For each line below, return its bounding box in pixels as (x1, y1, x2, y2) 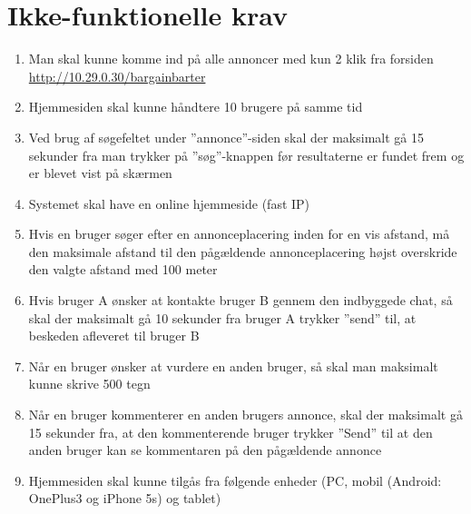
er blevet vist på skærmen (28, 163, 172, 183)
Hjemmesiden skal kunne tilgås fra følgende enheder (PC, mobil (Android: (28, 470, 442, 489)
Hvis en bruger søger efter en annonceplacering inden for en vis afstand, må (28, 224, 450, 243)
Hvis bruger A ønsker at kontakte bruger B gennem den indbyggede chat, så (28, 291, 453, 310)
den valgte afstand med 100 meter (28, 260, 218, 279)
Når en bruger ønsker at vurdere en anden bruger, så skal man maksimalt (28, 356, 438, 375)
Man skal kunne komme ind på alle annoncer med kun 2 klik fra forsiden (28, 49, 434, 68)
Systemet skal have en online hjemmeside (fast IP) (28, 193, 310, 213)
